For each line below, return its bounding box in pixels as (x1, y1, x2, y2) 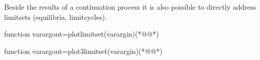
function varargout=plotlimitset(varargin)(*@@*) (4, 28, 159, 39)
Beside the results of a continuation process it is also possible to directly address (4, 2, 256, 12)
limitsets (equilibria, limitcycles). (4, 11, 107, 22)
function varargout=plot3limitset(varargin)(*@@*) (4, 45, 163, 56)
